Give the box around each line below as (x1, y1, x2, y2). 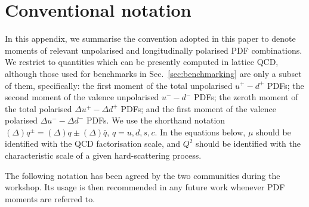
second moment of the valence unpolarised (5, 91, 159, 103)
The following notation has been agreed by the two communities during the (5, 169, 280, 181)
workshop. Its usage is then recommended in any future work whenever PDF (5, 181, 285, 193)
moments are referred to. (5, 192, 95, 205)
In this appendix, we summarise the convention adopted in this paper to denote (5, 32, 296, 45)
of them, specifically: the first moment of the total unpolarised (5, 79, 233, 91)
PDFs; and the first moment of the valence (120, 102, 276, 115)
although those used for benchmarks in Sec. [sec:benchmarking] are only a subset (5, 67, 302, 79)
